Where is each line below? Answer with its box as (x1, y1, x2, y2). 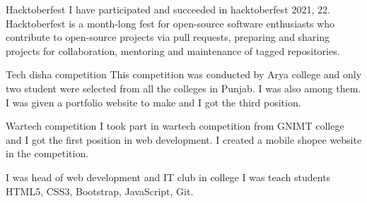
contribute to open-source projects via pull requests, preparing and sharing (6, 30, 330, 44)
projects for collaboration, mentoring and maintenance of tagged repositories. (6, 43, 340, 58)
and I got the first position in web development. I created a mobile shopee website (6, 132, 362, 147)
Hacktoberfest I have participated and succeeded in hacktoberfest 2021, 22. (6, 2, 330, 16)
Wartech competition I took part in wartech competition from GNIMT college (6, 118, 344, 133)
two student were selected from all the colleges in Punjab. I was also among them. (6, 80, 361, 95)
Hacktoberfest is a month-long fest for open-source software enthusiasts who (6, 16, 335, 30)
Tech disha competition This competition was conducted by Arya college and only (6, 67, 362, 82)
